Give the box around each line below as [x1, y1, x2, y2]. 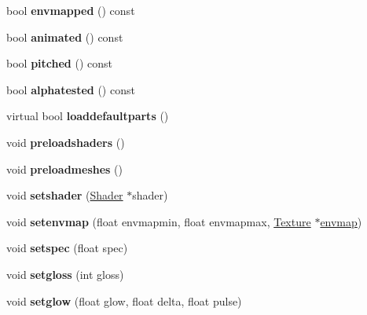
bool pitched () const [6, 55, 112, 71]
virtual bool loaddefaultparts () [6, 108, 169, 124]
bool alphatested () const [6, 81, 135, 97]
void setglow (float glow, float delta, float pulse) [6, 292, 242, 309]
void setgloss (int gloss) [6, 266, 124, 282]
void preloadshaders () [6, 134, 125, 150]
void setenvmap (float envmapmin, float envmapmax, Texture [6, 213, 311, 229]
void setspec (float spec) [6, 240, 128, 256]
